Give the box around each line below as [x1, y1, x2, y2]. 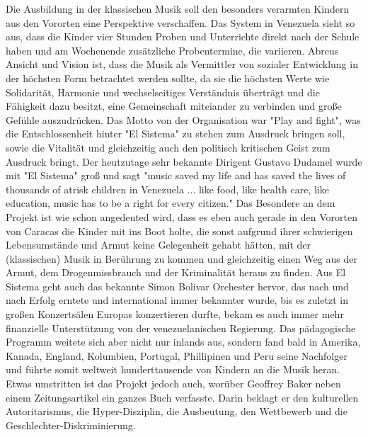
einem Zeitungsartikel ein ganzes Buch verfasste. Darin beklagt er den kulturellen [6, 390, 359, 404]
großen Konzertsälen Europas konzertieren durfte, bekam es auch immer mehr [6, 307, 344, 322]
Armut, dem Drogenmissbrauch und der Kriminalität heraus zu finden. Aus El [6, 265, 346, 280]
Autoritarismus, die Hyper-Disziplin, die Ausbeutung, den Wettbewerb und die [6, 404, 347, 419]
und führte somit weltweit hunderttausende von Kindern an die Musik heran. [6, 362, 340, 377]
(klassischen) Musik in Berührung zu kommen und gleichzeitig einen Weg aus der [6, 251, 357, 266]
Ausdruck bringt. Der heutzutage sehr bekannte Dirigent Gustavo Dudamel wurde [6, 154, 362, 169]
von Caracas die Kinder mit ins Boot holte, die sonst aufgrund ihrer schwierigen [6, 223, 353, 238]
